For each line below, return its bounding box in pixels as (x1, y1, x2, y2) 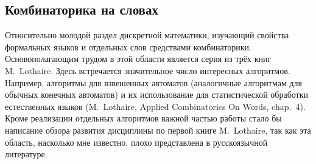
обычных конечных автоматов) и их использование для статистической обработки (5, 88, 308, 101)
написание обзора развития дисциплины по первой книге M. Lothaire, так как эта (5, 123, 311, 136)
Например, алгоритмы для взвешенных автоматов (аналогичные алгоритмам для (5, 76, 303, 89)
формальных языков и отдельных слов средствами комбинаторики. (5, 40, 251, 53)
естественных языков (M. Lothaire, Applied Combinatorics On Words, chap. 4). (5, 100, 306, 112)
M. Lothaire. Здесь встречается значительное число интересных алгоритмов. (5, 64, 290, 77)
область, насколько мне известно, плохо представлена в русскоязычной (5, 135, 268, 148)
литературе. (5, 148, 47, 160)
